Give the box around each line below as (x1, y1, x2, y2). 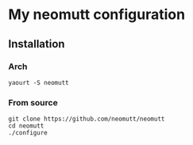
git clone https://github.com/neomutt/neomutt (8, 115, 165, 124)
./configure (8, 129, 48, 137)
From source (8, 97, 58, 108)
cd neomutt (8, 122, 44, 130)
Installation (8, 37, 65, 51)
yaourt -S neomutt (8, 78, 69, 86)
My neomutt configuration (8, 6, 185, 24)
